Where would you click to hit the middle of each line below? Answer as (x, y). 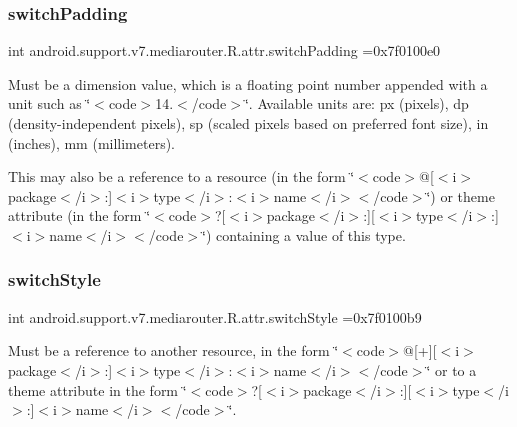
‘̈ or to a (451, 369)
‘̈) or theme (460, 195)
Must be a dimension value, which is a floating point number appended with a (248, 83)
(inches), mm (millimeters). (92, 142)
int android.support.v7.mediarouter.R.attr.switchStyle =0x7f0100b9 (215, 316)
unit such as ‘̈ (49, 103)
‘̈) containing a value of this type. (304, 234)
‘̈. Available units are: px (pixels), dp (356, 103)
